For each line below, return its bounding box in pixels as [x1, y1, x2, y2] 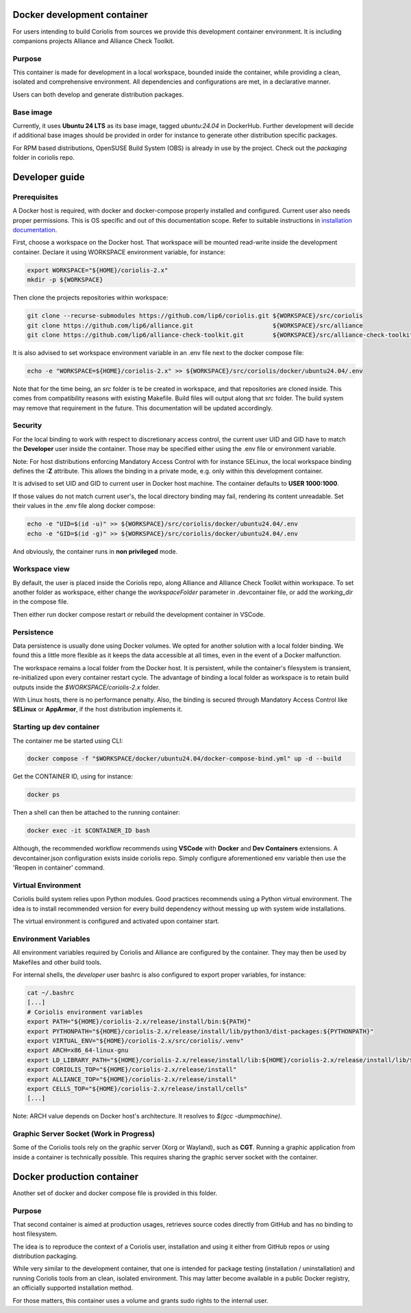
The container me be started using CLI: [12, 737, 123, 745]
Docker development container [12, 9, 149, 21]
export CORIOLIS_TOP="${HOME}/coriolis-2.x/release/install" [27, 1066, 237, 1074]
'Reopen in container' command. [12, 863, 105, 872]
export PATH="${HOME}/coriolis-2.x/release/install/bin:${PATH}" [27, 1018, 251, 1026]
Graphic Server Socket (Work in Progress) [12, 1129, 155, 1139]
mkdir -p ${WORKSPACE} [27, 276, 103, 284]
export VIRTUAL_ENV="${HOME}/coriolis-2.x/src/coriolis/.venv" [27, 1037, 245, 1044]
